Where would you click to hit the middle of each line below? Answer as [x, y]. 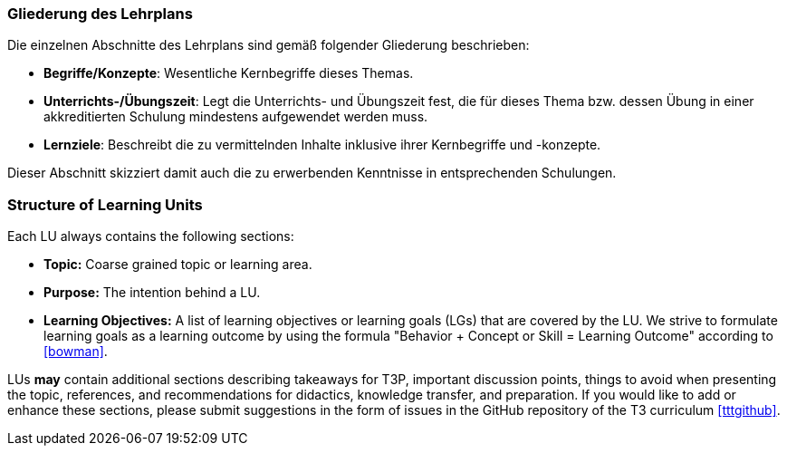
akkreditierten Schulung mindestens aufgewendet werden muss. [236, 117]
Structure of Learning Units [105, 204]
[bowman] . [76, 352]
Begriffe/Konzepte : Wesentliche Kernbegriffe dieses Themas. [229, 73]
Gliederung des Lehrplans [100, 14]
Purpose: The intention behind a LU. [152, 293]
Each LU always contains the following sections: [151, 236]
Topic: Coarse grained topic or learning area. [178, 265]
